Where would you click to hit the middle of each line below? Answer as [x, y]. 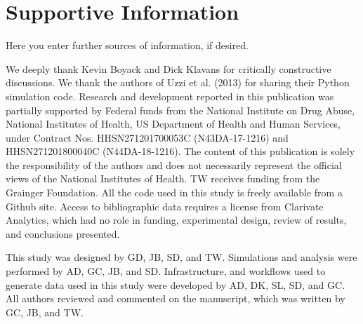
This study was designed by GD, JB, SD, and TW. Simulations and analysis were [181, 257]
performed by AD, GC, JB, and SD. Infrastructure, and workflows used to [166, 271]
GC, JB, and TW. [45, 312]
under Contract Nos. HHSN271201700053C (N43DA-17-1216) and [147, 137]
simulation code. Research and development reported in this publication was [170, 96]
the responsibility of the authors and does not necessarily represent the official [174, 164]
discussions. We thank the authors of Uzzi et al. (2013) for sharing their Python [178, 82]
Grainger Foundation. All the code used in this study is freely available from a [174, 193]
